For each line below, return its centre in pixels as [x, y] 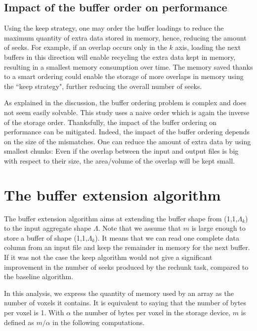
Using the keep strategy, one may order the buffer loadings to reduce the [114, 28]
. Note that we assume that [140, 228]
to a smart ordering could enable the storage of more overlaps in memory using [124, 76]
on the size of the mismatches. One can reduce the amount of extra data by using [128, 141]
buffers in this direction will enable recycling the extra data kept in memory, [120, 57]
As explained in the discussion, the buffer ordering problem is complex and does [125, 103]
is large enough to [218, 228]
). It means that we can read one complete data [167, 237]
